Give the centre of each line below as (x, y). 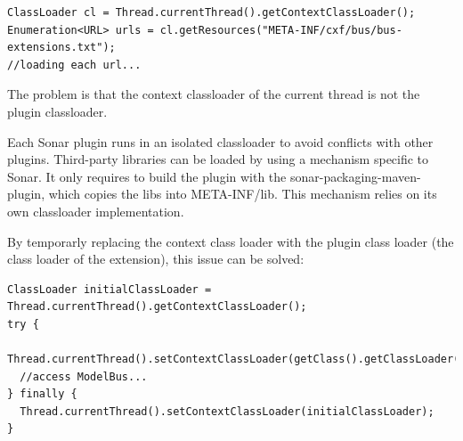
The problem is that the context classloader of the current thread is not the (214, 94)
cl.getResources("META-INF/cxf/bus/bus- (281, 30)
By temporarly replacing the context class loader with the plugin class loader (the (231, 241)
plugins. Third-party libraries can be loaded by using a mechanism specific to (218, 159)
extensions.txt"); (61, 48)
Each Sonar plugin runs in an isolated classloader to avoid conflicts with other (220, 141)
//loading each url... (74, 65)
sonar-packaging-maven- (355, 176)
